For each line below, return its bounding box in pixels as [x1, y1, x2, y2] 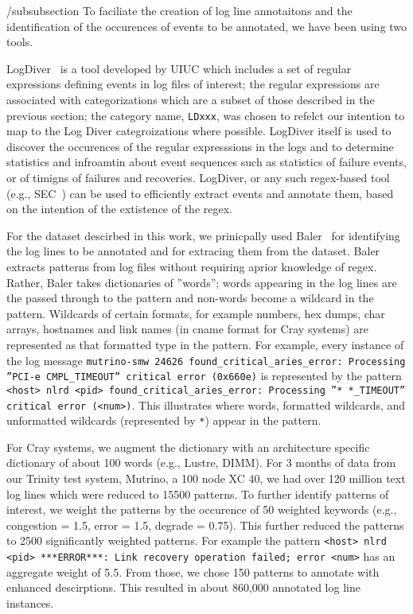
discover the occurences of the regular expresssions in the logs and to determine [6, 138, 394, 154]
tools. [6, 33, 33, 50]
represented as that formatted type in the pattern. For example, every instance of [6, 336, 404, 352]
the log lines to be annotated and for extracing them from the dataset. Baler [6, 243, 380, 259]
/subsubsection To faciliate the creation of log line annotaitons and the [6, 2, 353, 18]
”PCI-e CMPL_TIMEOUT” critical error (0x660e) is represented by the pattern [6, 367, 402, 384]
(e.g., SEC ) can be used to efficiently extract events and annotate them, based [6, 185, 394, 201]
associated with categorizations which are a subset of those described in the [6, 91, 375, 107]
